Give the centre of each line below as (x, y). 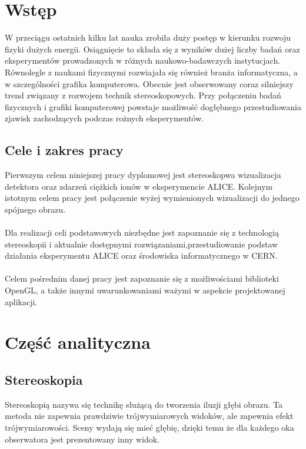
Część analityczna (78, 342)
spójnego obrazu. (35, 209)
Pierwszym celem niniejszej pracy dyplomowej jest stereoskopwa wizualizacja (143, 175)
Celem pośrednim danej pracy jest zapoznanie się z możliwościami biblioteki (142, 278)
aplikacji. (21, 301)
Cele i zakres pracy (64, 150)
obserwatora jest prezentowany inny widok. (82, 439)
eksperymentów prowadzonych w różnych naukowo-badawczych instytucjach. (143, 60)
